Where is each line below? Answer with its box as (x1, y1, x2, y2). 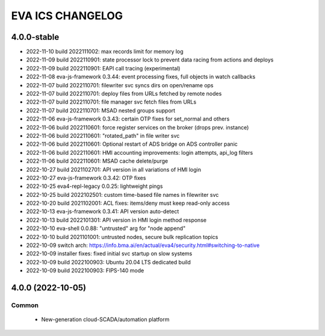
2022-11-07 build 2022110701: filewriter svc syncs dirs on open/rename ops (26, 81, 214, 89)
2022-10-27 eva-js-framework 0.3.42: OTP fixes (26, 174, 146, 181)
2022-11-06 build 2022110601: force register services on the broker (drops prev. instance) (26, 123, 249, 131)
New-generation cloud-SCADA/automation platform (41, 316, 170, 323)
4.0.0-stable (11, 32, 60, 42)
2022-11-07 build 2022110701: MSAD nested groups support (26, 107, 176, 114)
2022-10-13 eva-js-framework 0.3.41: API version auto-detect (26, 208, 179, 215)
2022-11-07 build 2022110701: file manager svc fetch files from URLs (26, 98, 197, 105)
